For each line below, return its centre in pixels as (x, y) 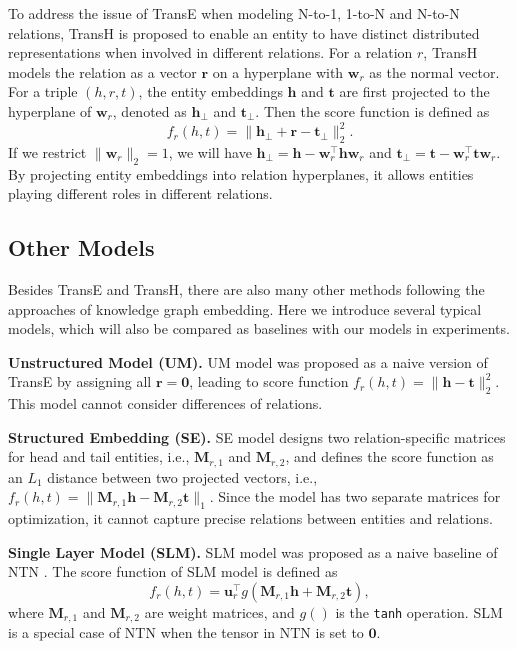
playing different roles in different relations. (140, 193)
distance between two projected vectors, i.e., (182, 476)
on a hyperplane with (278, 71)
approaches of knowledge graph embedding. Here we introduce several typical (245, 308)
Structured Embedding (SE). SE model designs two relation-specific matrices (257, 436)
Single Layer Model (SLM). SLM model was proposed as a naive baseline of (253, 551)
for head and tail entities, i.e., (99, 456)
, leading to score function (269, 381)
